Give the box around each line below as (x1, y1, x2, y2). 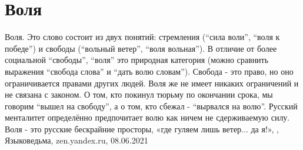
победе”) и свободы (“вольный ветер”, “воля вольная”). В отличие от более (5, 42, 277, 54)
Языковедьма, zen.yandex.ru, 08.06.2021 (5, 134, 148, 146)
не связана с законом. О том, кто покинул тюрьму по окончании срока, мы (5, 88, 273, 101)
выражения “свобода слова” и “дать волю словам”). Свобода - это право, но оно (5, 65, 294, 77)
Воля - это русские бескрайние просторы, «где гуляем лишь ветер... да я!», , (5, 122, 279, 135)
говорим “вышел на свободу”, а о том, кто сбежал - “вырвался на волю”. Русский (5, 99, 298, 112)
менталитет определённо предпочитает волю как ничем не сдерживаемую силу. (5, 111, 290, 124)
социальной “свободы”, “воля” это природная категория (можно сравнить (5, 54, 269, 66)
